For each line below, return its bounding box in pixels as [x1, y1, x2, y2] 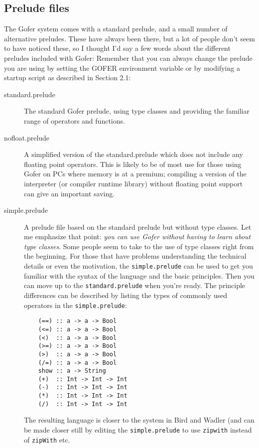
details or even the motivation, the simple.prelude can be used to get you [24, 261, 253, 271]
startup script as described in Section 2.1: [4, 72, 131, 83]
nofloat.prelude [4, 132, 50, 143]
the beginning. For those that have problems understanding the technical [24, 251, 247, 261]
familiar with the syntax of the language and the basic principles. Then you [24, 270, 255, 281]
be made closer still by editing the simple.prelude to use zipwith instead [24, 425, 252, 435]
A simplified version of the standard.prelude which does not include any [24, 149, 243, 159]
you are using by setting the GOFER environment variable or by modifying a [4, 62, 240, 73]
